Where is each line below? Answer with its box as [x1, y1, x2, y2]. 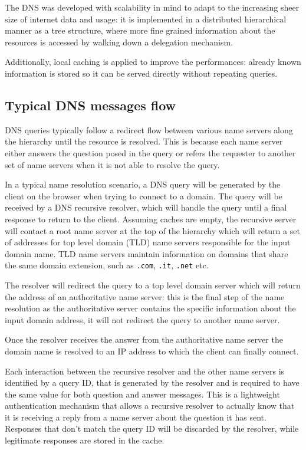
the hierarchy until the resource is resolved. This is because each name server [5, 135, 283, 147]
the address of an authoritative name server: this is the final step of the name [5, 290, 285, 303]
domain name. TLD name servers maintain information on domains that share [5, 247, 288, 260]
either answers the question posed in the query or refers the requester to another [5, 146, 296, 159]
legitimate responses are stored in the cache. [5, 434, 164, 446]
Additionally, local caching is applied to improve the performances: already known [5, 55, 301, 68]
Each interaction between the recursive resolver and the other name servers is [5, 364, 285, 377]
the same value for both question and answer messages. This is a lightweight [5, 387, 280, 400]
